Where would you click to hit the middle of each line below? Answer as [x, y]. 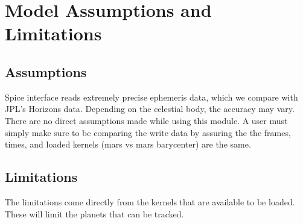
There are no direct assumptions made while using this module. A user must [146, 120]
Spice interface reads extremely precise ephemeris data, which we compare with [151, 97]
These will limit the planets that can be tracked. [94, 213]
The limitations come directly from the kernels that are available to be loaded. [150, 201]
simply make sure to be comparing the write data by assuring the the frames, [148, 132]
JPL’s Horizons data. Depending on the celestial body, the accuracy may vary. [150, 109]
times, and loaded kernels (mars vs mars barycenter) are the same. [128, 144]
